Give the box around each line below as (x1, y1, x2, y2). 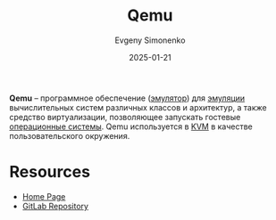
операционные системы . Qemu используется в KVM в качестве (9, 121, 253, 132)
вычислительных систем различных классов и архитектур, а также (9, 102, 267, 112)
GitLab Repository (21, 200, 89, 211)
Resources (9, 162, 91, 183)
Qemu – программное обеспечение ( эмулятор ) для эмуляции (9, 93, 246, 103)
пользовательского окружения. (9, 130, 130, 141)
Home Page (21, 191, 66, 201)
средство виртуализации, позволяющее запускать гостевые (9, 111, 241, 122)
